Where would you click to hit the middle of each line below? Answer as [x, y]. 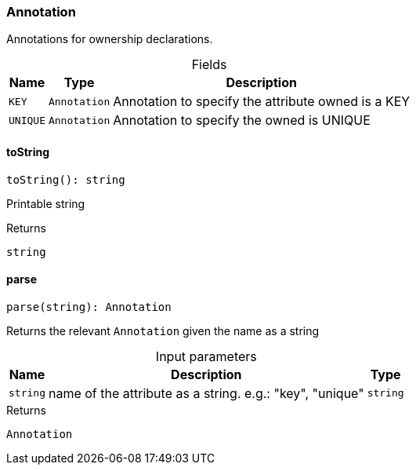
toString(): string [66, 179]
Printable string [46, 203]
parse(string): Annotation [89, 307]
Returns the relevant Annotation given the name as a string [163, 330]
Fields [209, 65]
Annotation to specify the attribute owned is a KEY [262, 102]
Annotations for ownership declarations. [110, 39]
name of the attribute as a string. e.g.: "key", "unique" [206, 393]
